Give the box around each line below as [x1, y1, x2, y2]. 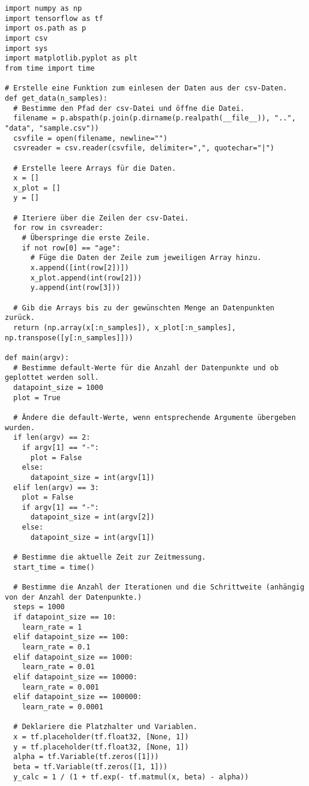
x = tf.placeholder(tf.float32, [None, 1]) [13, 732, 189, 741]
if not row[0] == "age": [22, 243, 121, 252]
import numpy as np [5, 4, 82, 13]
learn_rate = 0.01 [22, 663, 95, 672]
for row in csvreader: [13, 223, 103, 232]
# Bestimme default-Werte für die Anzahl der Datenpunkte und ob [13, 363, 279, 372]
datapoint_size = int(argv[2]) [30, 513, 155, 522]
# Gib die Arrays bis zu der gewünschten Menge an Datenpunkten [13, 303, 275, 312]
